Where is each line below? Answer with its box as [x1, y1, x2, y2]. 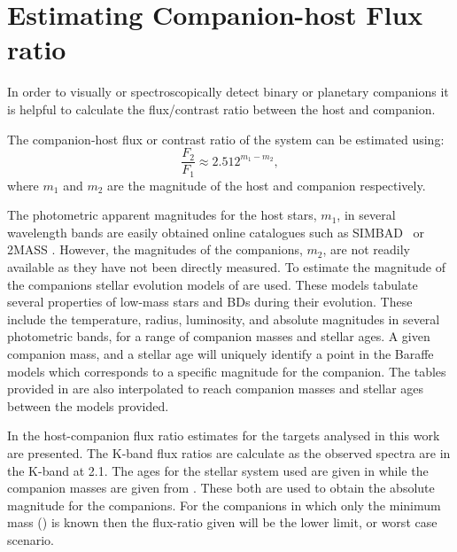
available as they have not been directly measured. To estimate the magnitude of [7, 257, 445, 276]
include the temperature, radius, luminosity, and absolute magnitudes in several [7, 309, 440, 328]
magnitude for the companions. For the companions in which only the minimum [7, 495, 441, 514]
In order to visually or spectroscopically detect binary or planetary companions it [7, 82, 449, 101]
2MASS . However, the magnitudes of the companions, [7, 240, 303, 259]
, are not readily [322, 240, 410, 259]
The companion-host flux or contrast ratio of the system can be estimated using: [7, 129, 445, 148]
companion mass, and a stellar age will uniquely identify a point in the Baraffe [7, 344, 434, 362]
